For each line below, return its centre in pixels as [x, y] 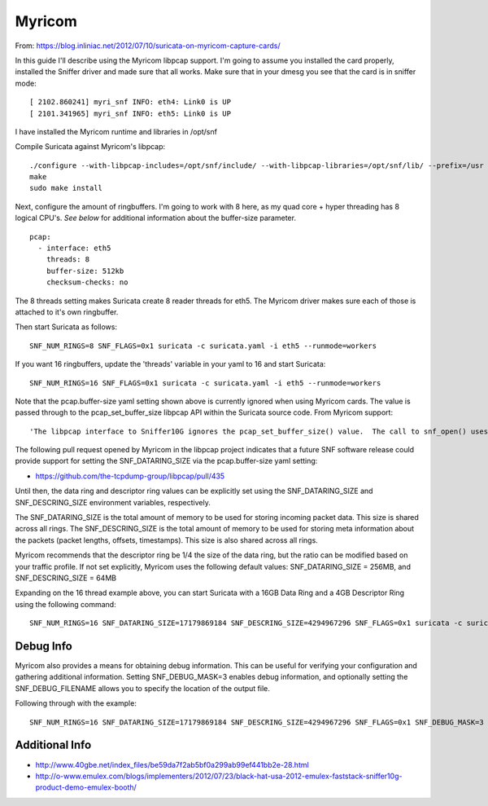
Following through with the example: [76, 703]
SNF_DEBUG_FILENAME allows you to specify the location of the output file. [142, 688]
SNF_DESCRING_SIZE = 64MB [66, 578]
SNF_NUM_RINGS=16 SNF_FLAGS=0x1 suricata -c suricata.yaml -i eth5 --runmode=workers [205, 383]
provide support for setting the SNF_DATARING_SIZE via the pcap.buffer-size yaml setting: [166, 461]
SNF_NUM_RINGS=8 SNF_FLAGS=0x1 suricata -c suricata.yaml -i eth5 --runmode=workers [203, 346]
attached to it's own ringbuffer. [67, 312]
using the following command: [66, 604]
